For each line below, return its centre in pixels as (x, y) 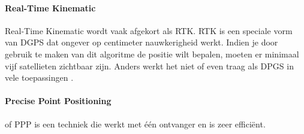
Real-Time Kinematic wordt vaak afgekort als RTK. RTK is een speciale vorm (149, 30)
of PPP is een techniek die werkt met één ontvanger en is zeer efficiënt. (135, 124)
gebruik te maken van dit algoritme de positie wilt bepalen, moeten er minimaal (152, 54)
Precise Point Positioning (58, 101)
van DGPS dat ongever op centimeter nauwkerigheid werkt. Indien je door (142, 42)
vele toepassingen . (39, 77)
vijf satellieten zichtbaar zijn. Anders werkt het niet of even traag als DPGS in (149, 66)
